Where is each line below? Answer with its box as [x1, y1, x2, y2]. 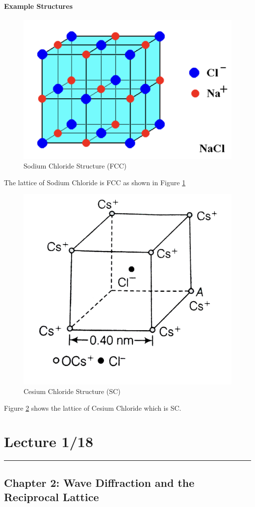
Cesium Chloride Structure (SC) [24, 386, 121, 396]
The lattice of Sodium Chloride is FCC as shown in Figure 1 [4, 177, 186, 187]
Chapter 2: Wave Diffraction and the [4, 475, 195, 490]
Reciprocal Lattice [4, 489, 99, 505]
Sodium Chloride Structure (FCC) [24, 161, 127, 171]
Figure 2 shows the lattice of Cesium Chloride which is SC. [4, 402, 181, 413]
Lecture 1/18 [4, 431, 94, 451]
